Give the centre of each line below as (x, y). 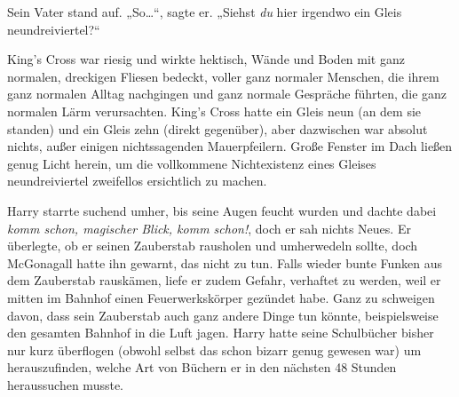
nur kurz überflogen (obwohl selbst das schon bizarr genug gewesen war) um (214, 349)
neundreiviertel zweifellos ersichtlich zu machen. (137, 181)
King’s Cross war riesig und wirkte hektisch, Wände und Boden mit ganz (206, 59)
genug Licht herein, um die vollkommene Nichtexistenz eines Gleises (192, 163)
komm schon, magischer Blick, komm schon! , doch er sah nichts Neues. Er (209, 228)
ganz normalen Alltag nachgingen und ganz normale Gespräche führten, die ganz (227, 94)
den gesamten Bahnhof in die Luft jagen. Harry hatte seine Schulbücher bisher (221, 333)
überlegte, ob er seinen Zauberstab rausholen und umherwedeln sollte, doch (213, 246)
